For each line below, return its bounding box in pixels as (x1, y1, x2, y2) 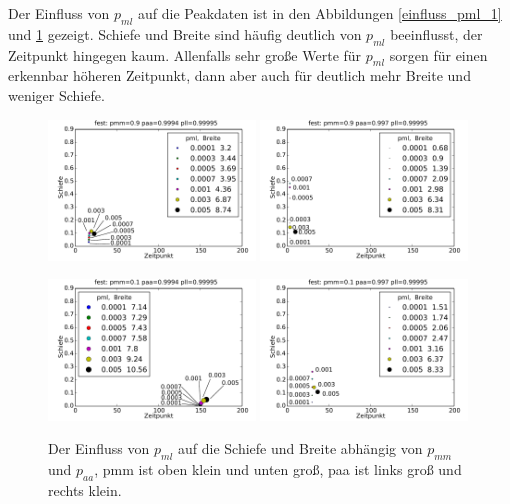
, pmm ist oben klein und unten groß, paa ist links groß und (94, 459, 462, 480)
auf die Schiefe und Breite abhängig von (178, 438, 423, 459)
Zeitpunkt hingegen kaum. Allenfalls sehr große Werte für (8, 44, 362, 65)
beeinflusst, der (390, 23, 483, 44)
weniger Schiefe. (8, 84, 105, 105)
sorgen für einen (389, 44, 488, 65)
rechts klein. (48, 479, 122, 500)
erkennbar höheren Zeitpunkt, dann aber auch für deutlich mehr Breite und (8, 65, 471, 86)
